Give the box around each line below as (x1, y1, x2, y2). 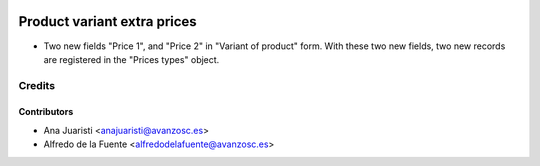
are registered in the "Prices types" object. (43, 53, 220, 65)
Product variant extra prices (18, 13, 197, 30)
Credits (18, 78, 55, 92)
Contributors (18, 106, 74, 118)
